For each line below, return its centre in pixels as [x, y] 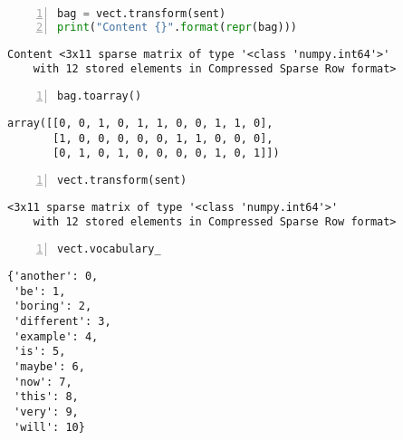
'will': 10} [49, 427]
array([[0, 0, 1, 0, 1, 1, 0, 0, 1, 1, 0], [140, 123]
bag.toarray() [100, 96]
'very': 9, [46, 411]
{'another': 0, [53, 276]
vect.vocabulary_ [109, 249]
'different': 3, [62, 321]
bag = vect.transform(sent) [142, 14]
